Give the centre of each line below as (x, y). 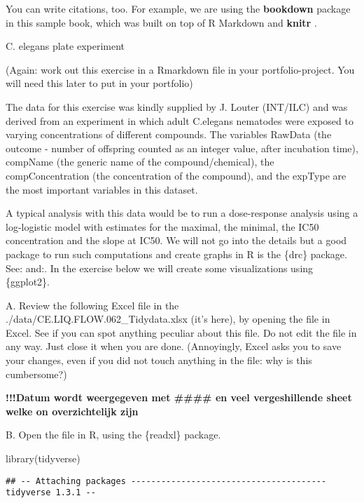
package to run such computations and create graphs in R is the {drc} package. (176, 254)
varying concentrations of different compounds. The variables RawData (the (169, 134)
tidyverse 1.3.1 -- (51, 493)
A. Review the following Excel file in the (92, 305)
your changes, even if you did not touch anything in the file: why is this (159, 360)
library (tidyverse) (43, 458)
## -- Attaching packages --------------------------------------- (166, 481)
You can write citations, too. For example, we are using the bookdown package (178, 8)
